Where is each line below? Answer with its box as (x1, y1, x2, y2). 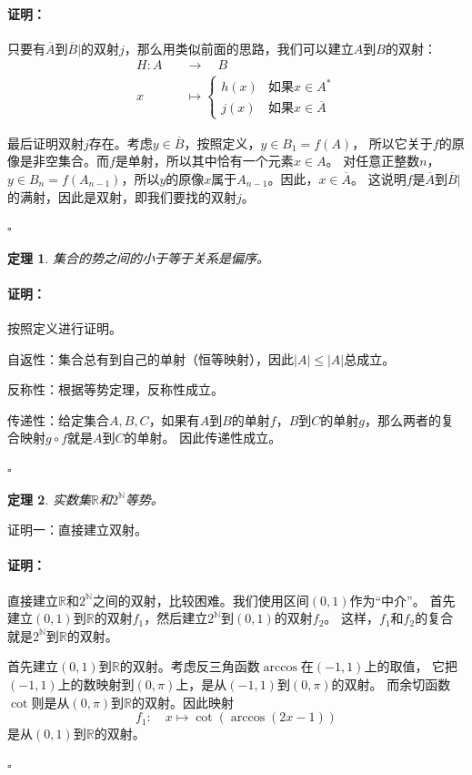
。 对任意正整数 (326, 151, 420, 170)
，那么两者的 (364, 410, 441, 429)
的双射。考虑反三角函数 (119, 657, 260, 676)
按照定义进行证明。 (7, 319, 122, 338)
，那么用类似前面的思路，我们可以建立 (124, 38, 354, 57)
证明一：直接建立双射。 (7, 520, 147, 539)
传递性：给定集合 (7, 410, 109, 429)
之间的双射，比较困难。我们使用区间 (92, 590, 309, 609)
